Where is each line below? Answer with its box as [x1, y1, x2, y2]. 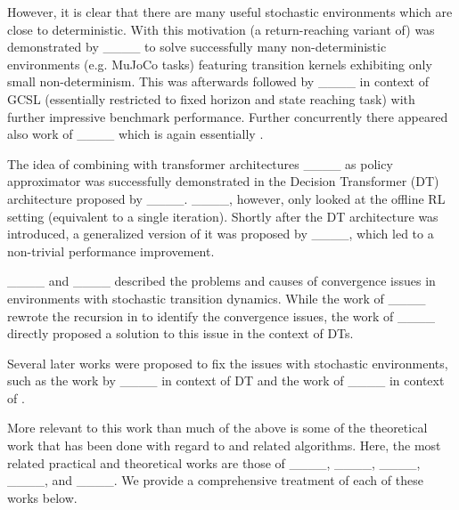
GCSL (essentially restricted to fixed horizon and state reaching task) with [7, 89, 415, 108]
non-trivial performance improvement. [7, 241, 215, 260]
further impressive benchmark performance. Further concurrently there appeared [7, 107, 448, 125]
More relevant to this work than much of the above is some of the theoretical [7, 418, 428, 437]
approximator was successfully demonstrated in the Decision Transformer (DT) [7, 172, 439, 190]
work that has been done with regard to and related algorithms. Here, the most [7, 436, 441, 455]
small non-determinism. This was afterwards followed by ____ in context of [7, 72, 429, 91]
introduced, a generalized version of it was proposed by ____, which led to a [7, 224, 434, 243]
